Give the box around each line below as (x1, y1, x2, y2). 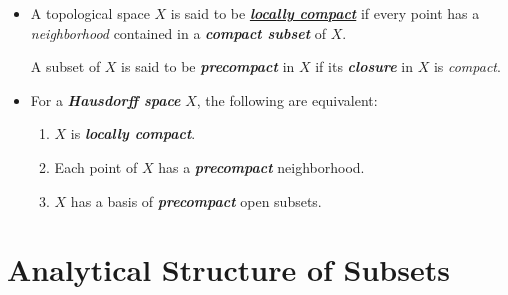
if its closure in (315, 56, 413, 77)
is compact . (433, 56, 501, 77)
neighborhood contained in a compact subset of (30, 22, 327, 43)
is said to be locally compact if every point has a (170, 3, 480, 23)
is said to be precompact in (121, 56, 295, 77)
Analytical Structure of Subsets (7, 249, 450, 290)
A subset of (30, 56, 101, 77)
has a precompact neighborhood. (158, 156, 365, 177)
